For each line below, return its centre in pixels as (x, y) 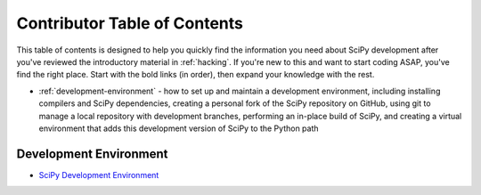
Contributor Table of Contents (130, 23)
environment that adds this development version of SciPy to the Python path (179, 128)
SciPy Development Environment (99, 175)
